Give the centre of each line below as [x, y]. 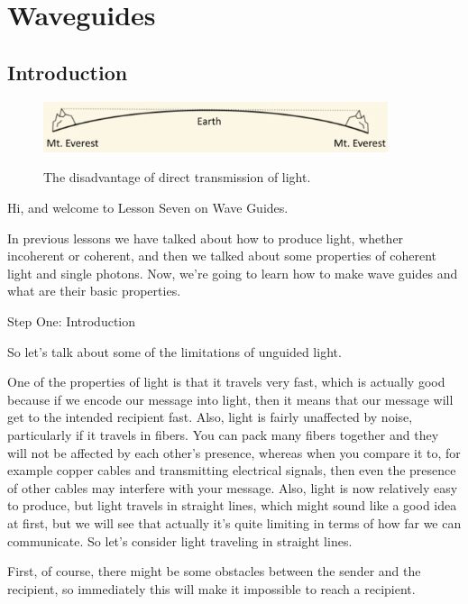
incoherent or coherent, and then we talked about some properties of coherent [222, 256]
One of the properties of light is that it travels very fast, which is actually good [226, 382]
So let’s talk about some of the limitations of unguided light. [174, 351]
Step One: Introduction [72, 321]
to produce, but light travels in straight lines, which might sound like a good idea [232, 505]
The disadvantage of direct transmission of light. [177, 177]
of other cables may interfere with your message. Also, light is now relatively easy [233, 487]
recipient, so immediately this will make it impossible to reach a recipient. [211, 588]
